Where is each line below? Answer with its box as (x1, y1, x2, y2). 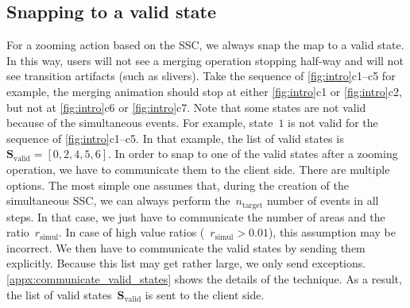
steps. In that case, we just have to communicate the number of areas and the (6, 208, 385, 225)
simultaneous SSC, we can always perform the (6, 192, 230, 209)
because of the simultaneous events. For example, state (6, 114, 273, 131)
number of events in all (266, 192, 379, 209)
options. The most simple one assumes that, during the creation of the (6, 176, 350, 193)
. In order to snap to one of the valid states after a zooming (108, 145, 398, 162)
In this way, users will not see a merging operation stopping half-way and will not (6, 52, 404, 68)
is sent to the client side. (145, 286, 265, 302)
